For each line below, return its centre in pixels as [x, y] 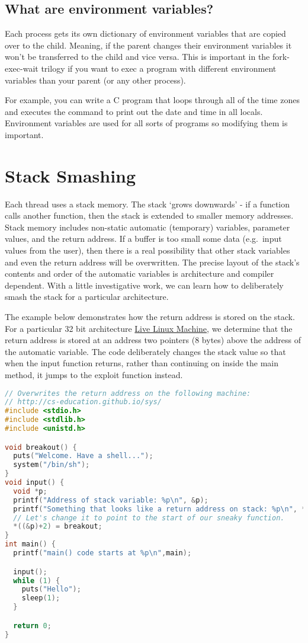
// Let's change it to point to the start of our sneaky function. [149, 518]
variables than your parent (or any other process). [95, 80]
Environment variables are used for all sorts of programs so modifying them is [146, 123]
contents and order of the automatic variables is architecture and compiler [139, 273]
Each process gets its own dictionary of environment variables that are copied [145, 33]
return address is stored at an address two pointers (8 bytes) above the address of [153, 340]
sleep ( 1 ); [41, 598]
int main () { [30, 544]
